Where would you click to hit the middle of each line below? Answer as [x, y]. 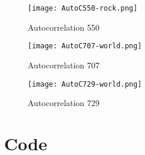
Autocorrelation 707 [64, 65]
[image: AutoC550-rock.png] [83, 8]
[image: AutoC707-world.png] [85, 46]
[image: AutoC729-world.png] [85, 84]
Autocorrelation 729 [64, 103]
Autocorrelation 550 [64, 27]
